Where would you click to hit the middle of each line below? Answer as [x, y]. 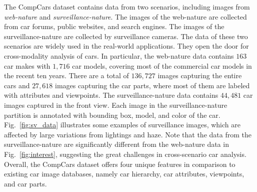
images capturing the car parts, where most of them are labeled [152, 85]
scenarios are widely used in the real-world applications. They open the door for [126, 46]
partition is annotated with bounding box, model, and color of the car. [112, 115]
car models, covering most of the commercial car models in [162, 65]
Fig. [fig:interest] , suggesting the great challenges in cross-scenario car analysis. [125, 154]
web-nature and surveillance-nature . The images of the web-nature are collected [125, 16]
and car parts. [25, 183]
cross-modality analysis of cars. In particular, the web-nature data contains [119, 55]
